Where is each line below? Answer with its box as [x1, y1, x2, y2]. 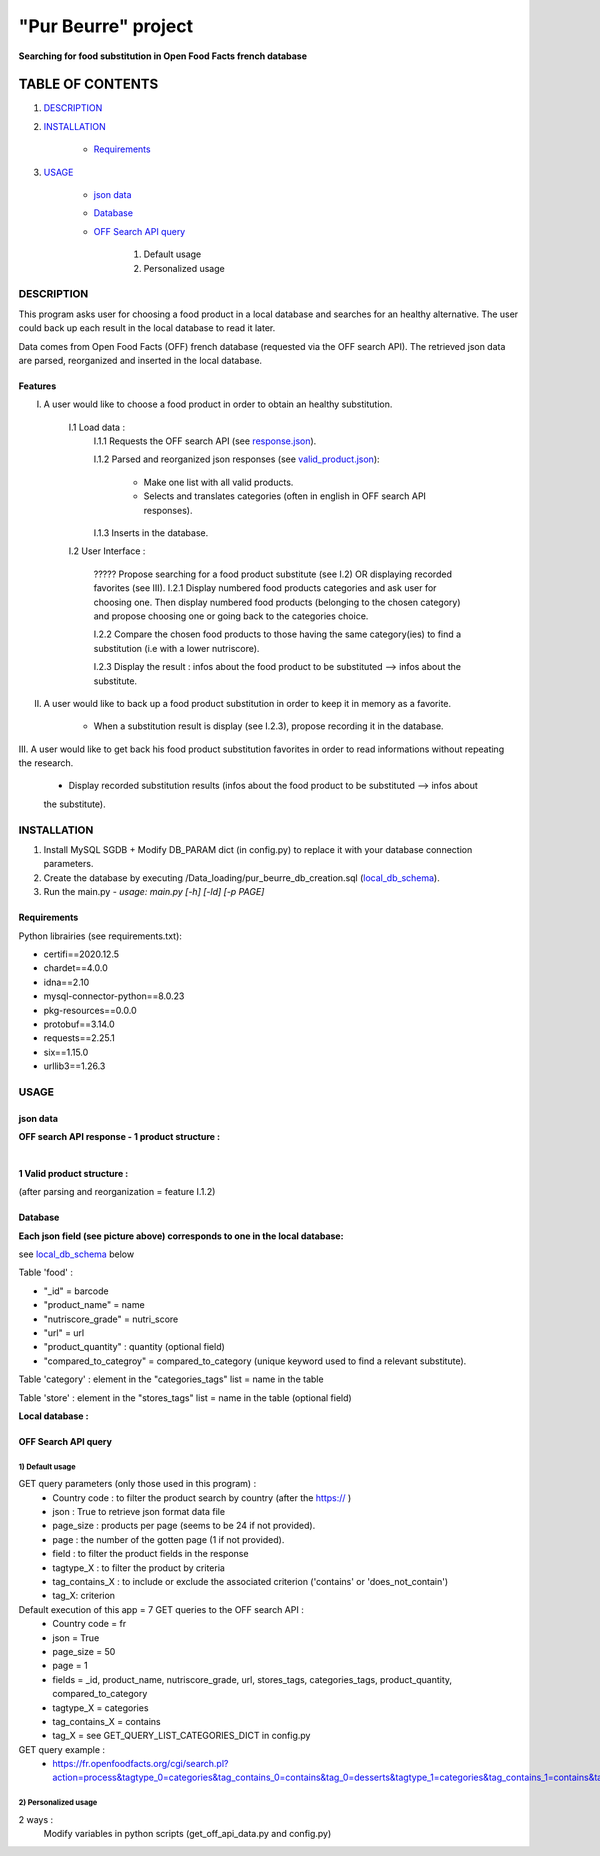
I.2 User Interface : [68, 545, 146, 557]
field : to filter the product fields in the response [52, 1548, 249, 1560]
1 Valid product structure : [18, 1167, 129, 1179]
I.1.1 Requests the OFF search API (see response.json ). [93, 435, 317, 447]
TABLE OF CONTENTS [18, 76, 159, 93]
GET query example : [18, 1743, 105, 1755]
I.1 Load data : [68, 421, 125, 433]
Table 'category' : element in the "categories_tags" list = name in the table [18, 1373, 324, 1385]
